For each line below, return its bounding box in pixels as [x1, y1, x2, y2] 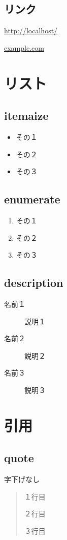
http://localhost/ [4, 25, 58, 36]
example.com [4, 42, 44, 53]
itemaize [4, 108, 49, 123]
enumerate [4, 191, 60, 207]
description [4, 275, 63, 290]
